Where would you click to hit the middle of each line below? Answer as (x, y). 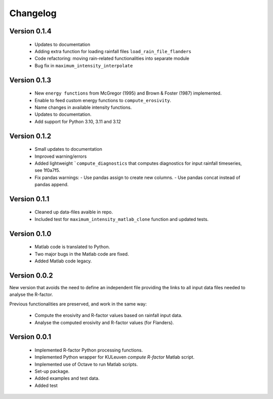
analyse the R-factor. (31, 295)
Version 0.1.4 (30, 31)
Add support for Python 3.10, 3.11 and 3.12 (78, 121)
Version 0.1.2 (30, 136)
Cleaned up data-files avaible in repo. (74, 212)
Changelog (33, 13)
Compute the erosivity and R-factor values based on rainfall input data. (108, 316)
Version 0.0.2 (31, 275)
